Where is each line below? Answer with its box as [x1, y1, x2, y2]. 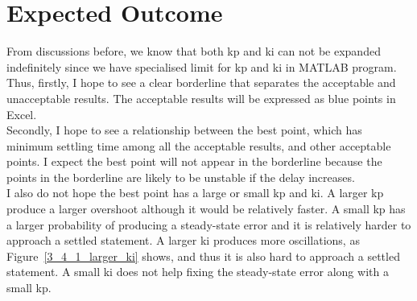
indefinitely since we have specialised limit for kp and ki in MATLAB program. [6, 58, 397, 75]
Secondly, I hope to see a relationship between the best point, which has [6, 122, 362, 138]
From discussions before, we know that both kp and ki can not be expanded [6, 43, 381, 60]
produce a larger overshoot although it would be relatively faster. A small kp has [6, 200, 406, 217]
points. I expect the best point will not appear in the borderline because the [6, 153, 382, 170]
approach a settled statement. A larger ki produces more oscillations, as [6, 232, 360, 249]
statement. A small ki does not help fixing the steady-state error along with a [6, 263, 389, 280]
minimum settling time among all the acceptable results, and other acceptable [6, 137, 391, 154]
